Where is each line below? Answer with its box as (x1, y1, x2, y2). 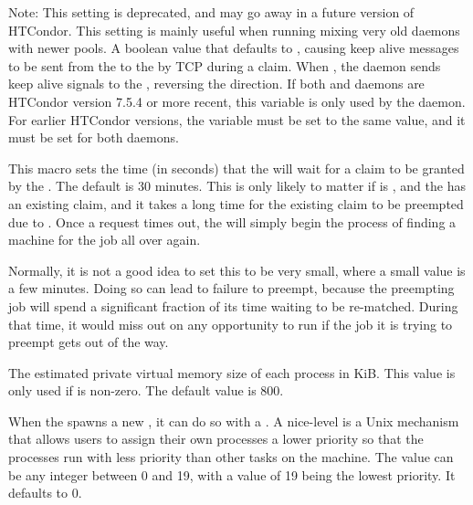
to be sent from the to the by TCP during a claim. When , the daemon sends (8, 56, 441, 75)
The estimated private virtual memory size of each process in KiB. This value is (8, 363, 456, 382)
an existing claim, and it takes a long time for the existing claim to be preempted (8, 194, 464, 213)
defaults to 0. (8, 483, 82, 502)
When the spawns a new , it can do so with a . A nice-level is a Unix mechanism (8, 411, 459, 430)
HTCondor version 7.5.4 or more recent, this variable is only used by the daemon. (8, 91, 466, 110)
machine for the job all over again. (8, 230, 201, 249)
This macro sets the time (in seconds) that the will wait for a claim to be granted (8, 158, 465, 177)
